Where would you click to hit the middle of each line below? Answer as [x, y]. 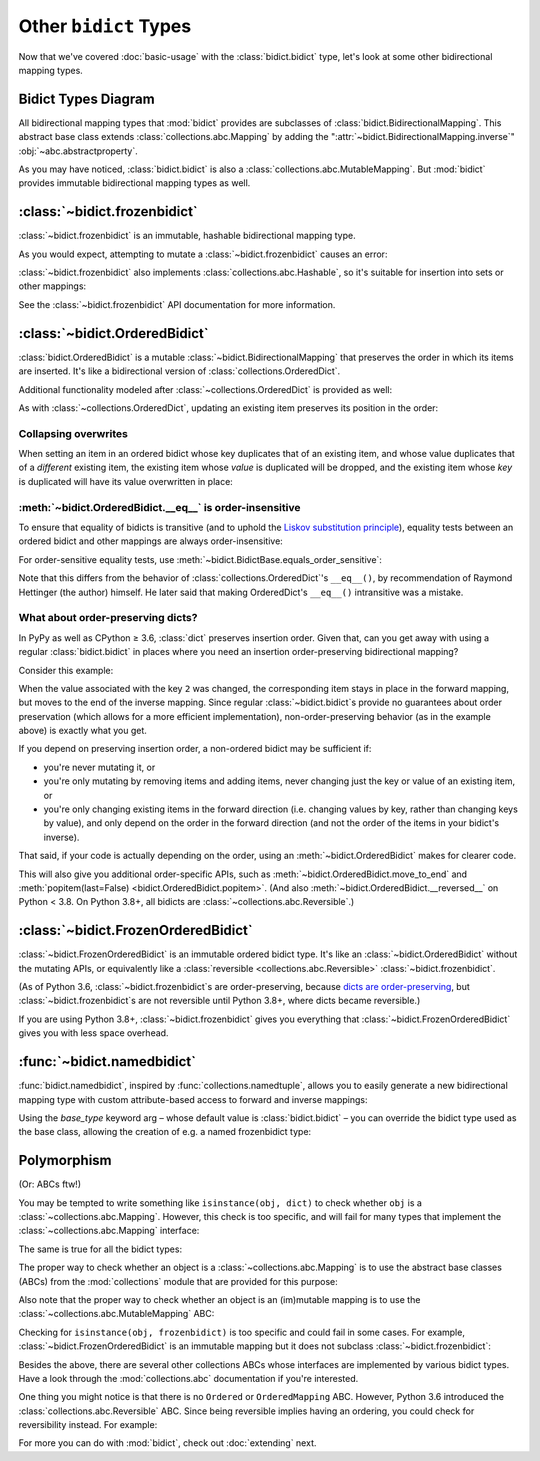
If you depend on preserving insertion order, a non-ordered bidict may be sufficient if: [195, 749]
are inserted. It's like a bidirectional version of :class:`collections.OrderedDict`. [179, 371]
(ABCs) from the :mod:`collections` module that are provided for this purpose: [178, 1281]
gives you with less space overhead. [93, 1033]
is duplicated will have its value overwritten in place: [126, 481]
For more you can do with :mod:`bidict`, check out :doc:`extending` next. [167, 1443]
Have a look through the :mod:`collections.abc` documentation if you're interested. [188, 1378]
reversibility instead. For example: [88, 1425]
